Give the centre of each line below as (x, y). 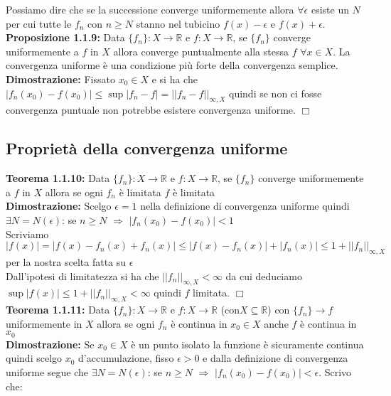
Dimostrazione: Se (50, 344)
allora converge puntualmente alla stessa (201, 51)
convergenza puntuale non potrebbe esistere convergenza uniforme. (151, 110)
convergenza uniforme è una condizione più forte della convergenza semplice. (172, 65)
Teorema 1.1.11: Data (58, 310)
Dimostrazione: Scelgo (59, 206)
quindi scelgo (34, 358)
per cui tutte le (39, 23)
